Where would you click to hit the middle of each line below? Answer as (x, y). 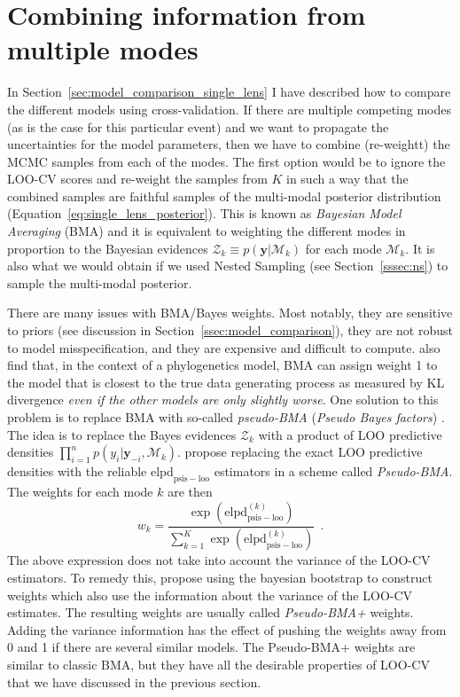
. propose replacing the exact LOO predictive (300, 452)
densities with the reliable (77, 471)
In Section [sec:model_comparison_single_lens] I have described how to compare (229, 92)
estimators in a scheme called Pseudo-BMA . (333, 471)
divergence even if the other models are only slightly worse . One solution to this (223, 399)
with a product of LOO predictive (350, 434)
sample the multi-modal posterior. (100, 282)
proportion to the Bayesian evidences (108, 248)
